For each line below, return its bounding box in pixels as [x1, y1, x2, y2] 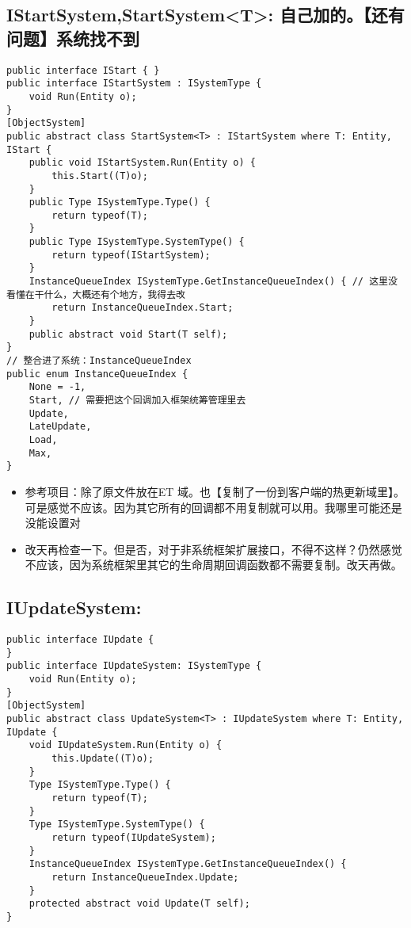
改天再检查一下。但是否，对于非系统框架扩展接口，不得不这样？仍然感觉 [25, 540, 402, 557]
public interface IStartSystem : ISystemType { [6, 78, 262, 90]
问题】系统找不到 [6, 25, 139, 50]
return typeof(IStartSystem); [51, 249, 211, 261]
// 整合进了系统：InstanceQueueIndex [6, 355, 192, 367]
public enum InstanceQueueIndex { [6, 368, 188, 380]
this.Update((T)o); [51, 753, 154, 765]
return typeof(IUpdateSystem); [51, 831, 216, 843]
